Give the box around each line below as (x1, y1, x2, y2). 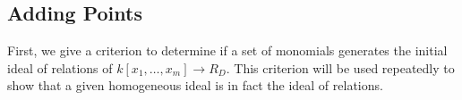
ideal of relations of (7, 58, 113, 77)
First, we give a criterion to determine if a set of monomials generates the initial (7, 41, 448, 60)
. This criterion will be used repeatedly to (226, 58, 455, 77)
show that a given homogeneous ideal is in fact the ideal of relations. (7, 76, 383, 95)
